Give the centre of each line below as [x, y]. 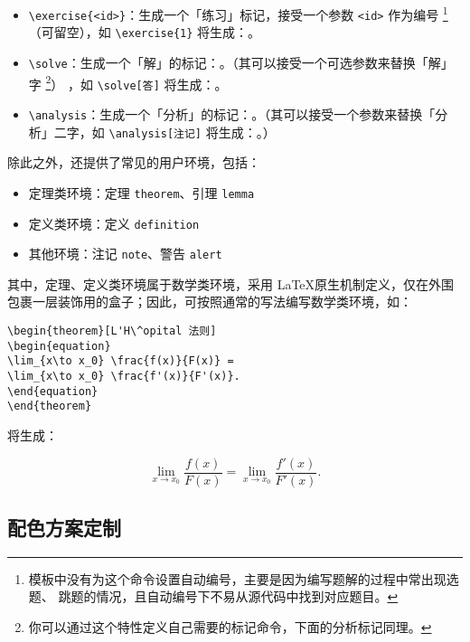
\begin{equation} [59, 346]
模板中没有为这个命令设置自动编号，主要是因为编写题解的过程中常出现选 [244, 578]
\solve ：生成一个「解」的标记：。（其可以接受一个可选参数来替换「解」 [241, 62]
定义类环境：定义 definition [114, 223]
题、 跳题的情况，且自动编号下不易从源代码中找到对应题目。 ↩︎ [213, 596]
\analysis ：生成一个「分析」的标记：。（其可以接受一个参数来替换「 [232, 113]
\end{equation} [53, 391]
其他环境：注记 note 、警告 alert [125, 254]
